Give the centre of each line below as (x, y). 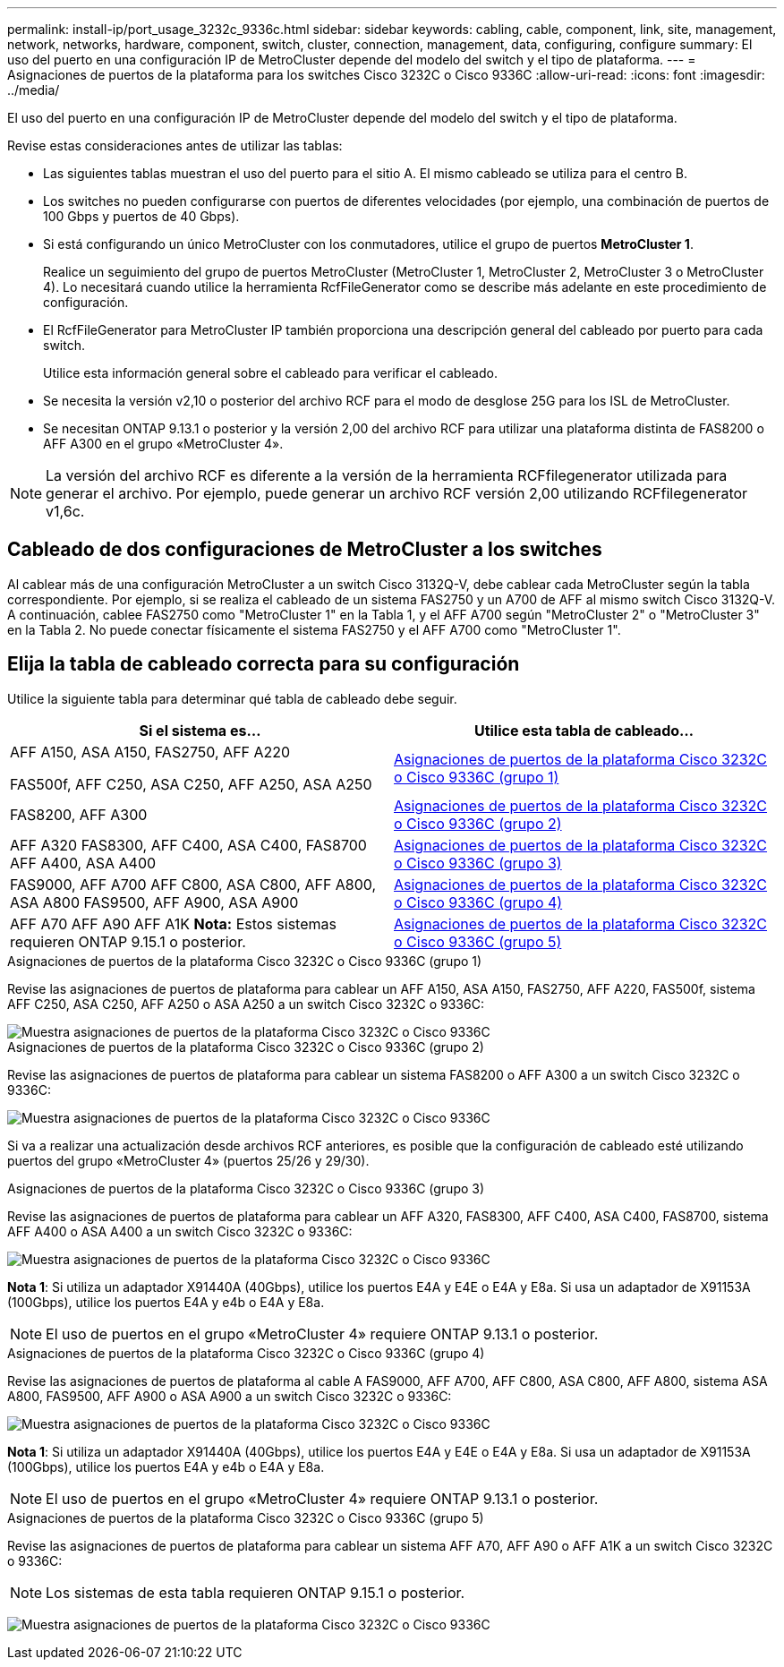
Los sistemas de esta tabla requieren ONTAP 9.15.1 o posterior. (256, 1592)
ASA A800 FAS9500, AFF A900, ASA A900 (154, 902)
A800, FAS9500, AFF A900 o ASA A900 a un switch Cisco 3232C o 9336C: (230, 1396)
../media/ (34, 90)
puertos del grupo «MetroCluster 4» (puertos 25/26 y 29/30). (188, 1160)
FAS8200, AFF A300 (79, 814)
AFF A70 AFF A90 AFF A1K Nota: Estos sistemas (173, 923)
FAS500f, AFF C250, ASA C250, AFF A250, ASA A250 (191, 784)
